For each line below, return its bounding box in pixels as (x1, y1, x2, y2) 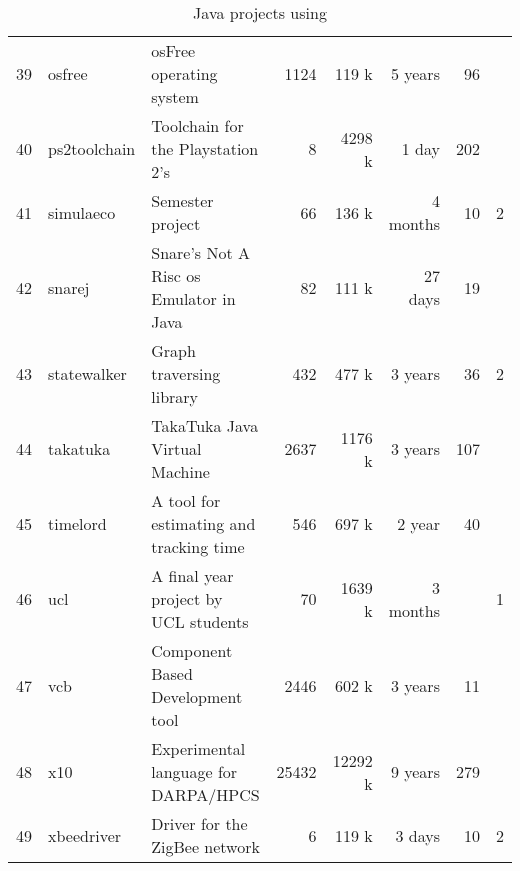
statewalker (48, 362, 127, 385)
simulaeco (48, 200, 116, 224)
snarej (48, 275, 90, 299)
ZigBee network (151, 835, 260, 858)
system (151, 85, 199, 108)
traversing (151, 362, 221, 385)
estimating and (151, 512, 256, 535)
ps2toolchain (48, 137, 136, 160)
